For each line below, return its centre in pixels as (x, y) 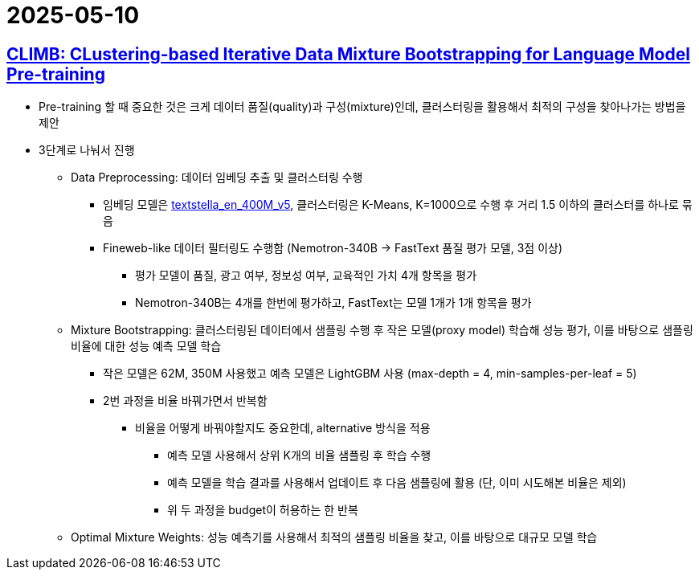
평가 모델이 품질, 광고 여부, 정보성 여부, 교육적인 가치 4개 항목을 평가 (306, 276)
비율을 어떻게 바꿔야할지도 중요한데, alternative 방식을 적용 (283, 428)
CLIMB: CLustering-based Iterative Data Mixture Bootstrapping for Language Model (348, 54)
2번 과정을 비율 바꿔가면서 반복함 (185, 401)
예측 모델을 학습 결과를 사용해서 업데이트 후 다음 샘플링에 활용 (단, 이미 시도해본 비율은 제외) (397, 483)
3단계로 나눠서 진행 (87, 150)
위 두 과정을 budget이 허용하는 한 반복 (263, 510)
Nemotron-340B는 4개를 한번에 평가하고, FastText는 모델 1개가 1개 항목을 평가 (333, 303)
